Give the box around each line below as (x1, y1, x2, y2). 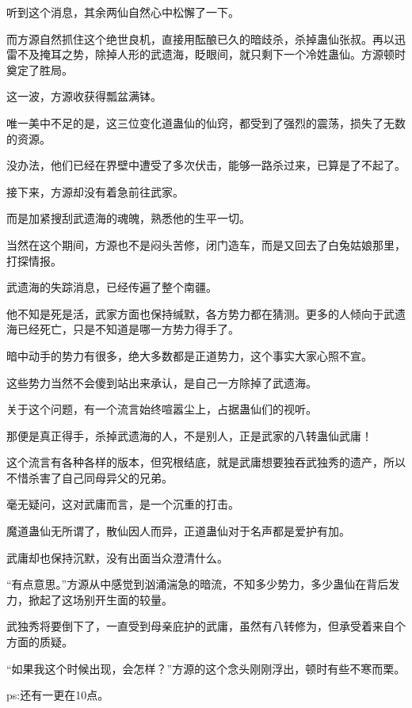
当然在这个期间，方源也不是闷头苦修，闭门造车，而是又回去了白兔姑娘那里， (6, 236, 406, 253)
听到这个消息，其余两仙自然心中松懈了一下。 (6, 4, 239, 20)
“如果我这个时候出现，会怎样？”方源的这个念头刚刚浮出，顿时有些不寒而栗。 (6, 660, 406, 676)
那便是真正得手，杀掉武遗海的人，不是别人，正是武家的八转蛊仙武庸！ (6, 427, 372, 443)
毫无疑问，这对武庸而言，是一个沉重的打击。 (6, 496, 239, 512)
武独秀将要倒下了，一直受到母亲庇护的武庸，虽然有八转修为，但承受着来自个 (6, 618, 406, 634)
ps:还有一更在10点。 (6, 687, 109, 703)
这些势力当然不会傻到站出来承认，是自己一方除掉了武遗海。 (6, 374, 317, 390)
